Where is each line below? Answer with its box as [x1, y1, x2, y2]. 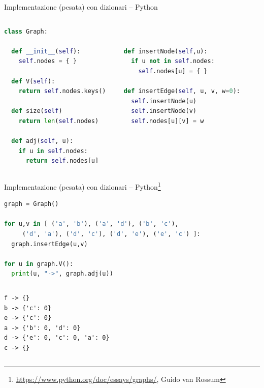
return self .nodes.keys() [18, 87, 106, 95]
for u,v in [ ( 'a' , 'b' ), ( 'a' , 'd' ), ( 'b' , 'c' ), [4, 220, 179, 228]
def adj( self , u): [11, 137, 74, 145]
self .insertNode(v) [131, 107, 196, 115]
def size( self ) [11, 107, 62, 115]
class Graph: [4, 27, 48, 35]
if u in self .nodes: [18, 147, 88, 155]
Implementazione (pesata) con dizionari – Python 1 [4, 180, 161, 192]
